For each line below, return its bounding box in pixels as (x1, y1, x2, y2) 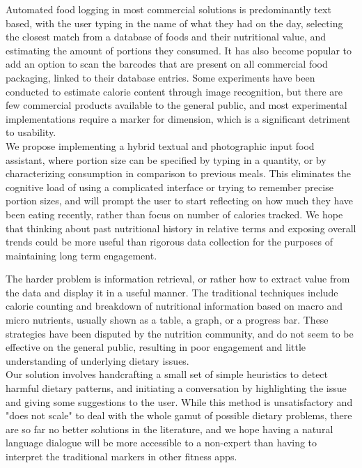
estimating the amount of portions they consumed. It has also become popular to (6, 43, 352, 57)
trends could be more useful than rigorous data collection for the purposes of (6, 234, 333, 249)
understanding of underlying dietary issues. (6, 353, 189, 368)
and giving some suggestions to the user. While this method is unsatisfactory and (6, 394, 353, 409)
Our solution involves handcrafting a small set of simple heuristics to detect (6, 367, 329, 382)
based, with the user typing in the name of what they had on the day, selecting (6, 15, 343, 30)
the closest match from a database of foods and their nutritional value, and (6, 29, 326, 44)
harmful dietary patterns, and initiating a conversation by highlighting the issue (6, 381, 347, 395)
